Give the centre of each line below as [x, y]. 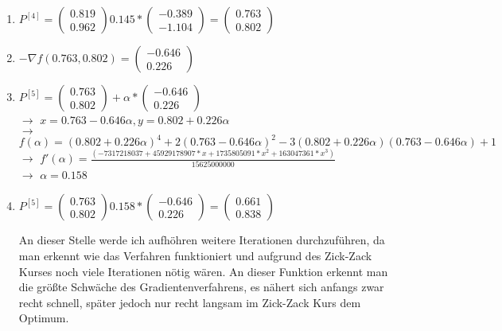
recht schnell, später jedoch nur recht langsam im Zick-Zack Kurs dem [190, 302]
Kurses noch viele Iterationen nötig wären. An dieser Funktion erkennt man [203, 271]
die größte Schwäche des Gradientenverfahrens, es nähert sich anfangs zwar [201, 287]
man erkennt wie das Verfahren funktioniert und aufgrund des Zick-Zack [195, 255]
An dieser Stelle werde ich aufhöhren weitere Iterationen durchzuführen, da [202, 240]
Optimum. [44, 318]
